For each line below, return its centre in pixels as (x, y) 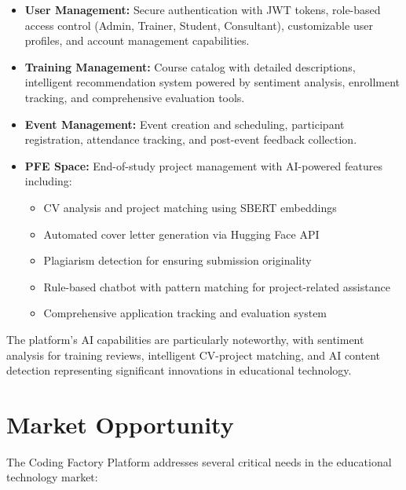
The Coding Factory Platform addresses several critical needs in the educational (199, 461)
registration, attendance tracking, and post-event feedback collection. (191, 139)
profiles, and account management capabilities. (137, 40)
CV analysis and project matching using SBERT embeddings (190, 207)
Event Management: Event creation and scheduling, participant (185, 124)
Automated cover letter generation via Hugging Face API (181, 234)
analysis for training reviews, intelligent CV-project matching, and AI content (194, 355)
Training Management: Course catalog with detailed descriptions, (190, 66)
